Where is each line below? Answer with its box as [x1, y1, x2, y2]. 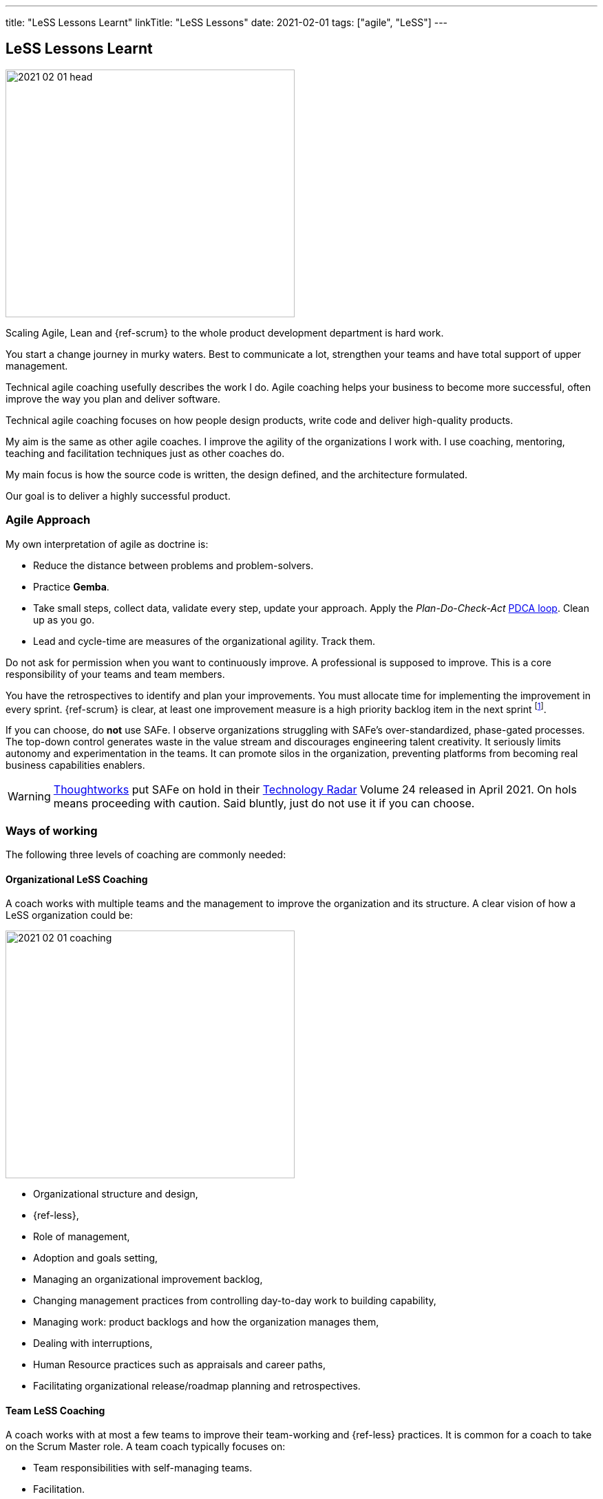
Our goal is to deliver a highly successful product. [6, 489, 231, 502]
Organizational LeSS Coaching [6, 873, 148, 885]
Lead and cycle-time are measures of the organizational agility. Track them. [33, 635, 375, 647]
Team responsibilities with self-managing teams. [33, 1462, 253, 1474]
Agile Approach [6, 513, 91, 527]
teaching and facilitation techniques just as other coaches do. [6, 447, 285, 459]
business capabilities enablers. [6, 759, 145, 772]
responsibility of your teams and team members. [6, 668, 225, 680]
